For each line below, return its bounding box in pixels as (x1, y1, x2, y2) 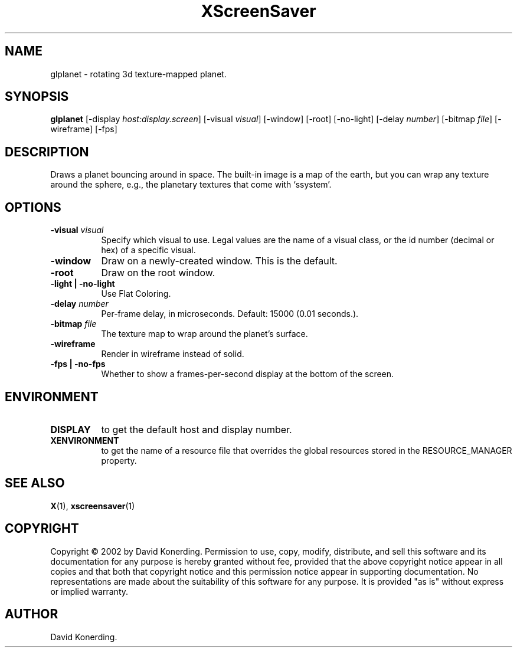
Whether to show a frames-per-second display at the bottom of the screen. (101, 369, 394, 379)
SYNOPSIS (5, 89, 69, 104)
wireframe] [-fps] (50, 124, 117, 135)
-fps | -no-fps (50, 359, 106, 369)
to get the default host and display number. (101, 423, 292, 435)
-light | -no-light (50, 279, 115, 289)
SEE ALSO (5, 476, 65, 491)
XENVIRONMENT (50, 435, 119, 445)
